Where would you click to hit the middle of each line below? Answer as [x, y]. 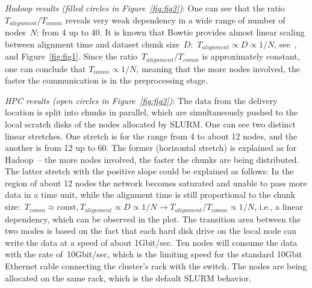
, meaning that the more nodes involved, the [218, 68]
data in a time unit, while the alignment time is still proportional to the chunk [150, 195]
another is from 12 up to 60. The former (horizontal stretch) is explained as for [151, 148]
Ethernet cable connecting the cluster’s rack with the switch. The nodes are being [156, 265]
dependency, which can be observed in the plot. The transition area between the [153, 219]
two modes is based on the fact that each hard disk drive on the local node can [151, 231]
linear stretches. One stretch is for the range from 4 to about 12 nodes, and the [151, 136]
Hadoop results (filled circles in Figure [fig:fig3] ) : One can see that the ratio [145, 8]
